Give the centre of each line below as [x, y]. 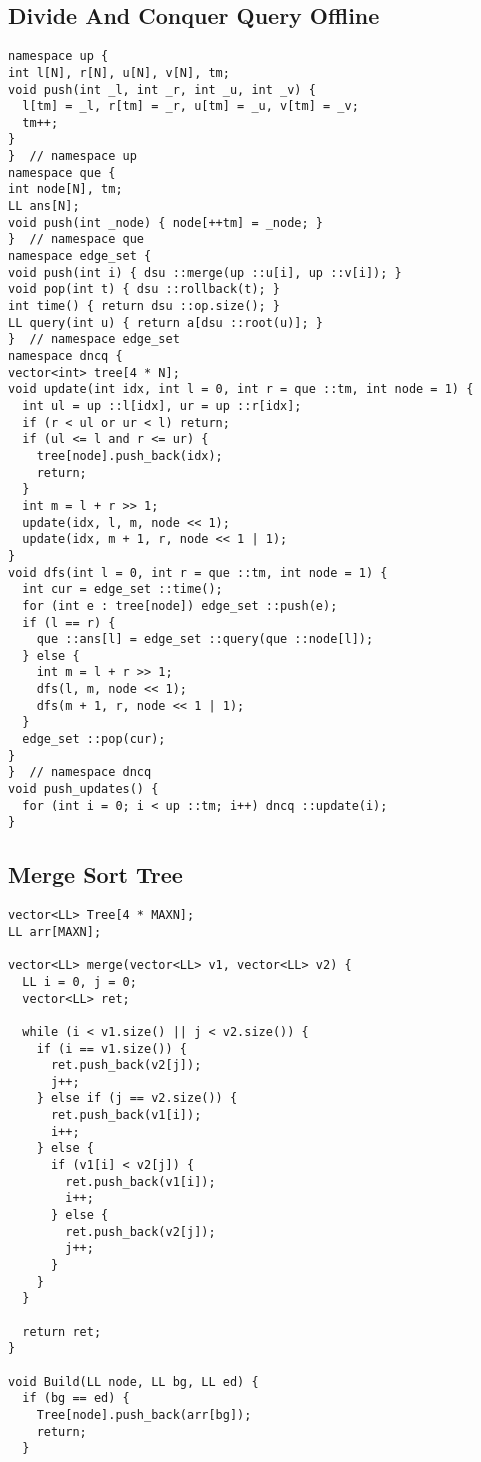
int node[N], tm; [65, 189]
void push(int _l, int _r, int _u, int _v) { [162, 89]
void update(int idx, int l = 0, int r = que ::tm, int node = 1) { [241, 389]
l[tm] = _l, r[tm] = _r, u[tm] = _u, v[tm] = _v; [190, 106]
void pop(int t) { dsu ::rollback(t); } [144, 289]
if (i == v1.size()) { [111, 1048]
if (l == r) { [69, 622]
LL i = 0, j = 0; [79, 981]
